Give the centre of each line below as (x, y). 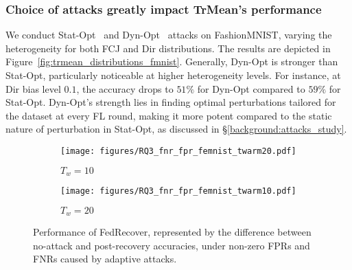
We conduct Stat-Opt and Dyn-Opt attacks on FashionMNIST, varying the (169, 35)
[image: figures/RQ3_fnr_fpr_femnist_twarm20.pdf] (178, 151)
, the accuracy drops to (125, 88)
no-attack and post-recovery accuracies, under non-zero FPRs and (172, 245)
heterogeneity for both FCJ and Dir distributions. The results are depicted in (168, 48)
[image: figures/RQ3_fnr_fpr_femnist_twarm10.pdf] (178, 191)
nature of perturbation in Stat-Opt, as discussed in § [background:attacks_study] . (176, 129)
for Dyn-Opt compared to (251, 88)
